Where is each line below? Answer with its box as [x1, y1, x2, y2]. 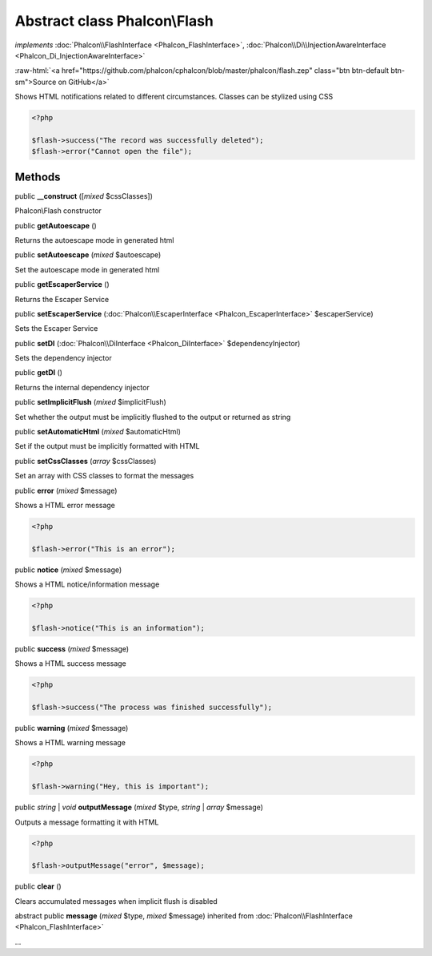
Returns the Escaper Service [14, 294, 110, 304]
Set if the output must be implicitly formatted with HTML [14, 442, 200, 451]
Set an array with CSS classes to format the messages [14, 471, 194, 481]
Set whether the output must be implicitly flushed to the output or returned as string [14, 412, 291, 422]
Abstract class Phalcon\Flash [14, 12, 214, 30]
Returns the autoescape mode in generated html [14, 235, 174, 244]
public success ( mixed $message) [14, 643, 130, 653]
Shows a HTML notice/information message [14, 579, 160, 589]
